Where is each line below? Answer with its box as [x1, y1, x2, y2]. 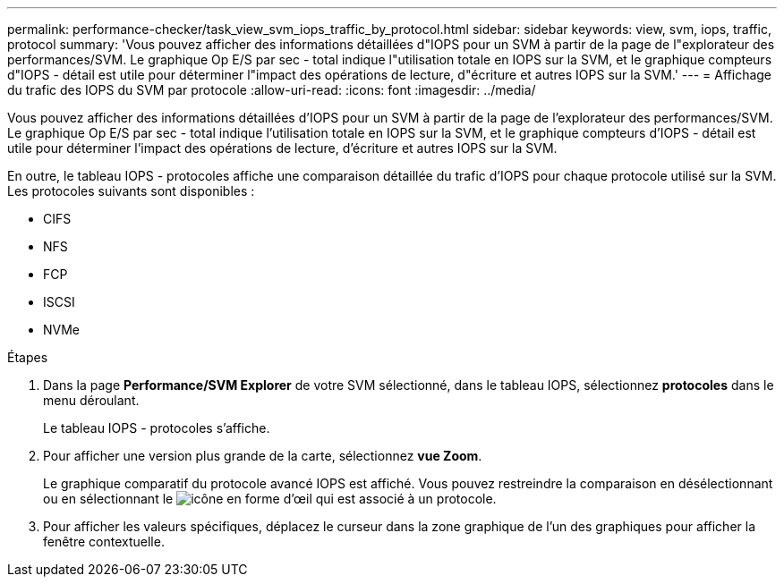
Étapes [7, 350, 48, 365]
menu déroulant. [43, 393, 140, 408]
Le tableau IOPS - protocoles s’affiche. [43, 420, 270, 436]
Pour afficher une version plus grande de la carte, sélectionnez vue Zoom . [43, 448, 482, 463]
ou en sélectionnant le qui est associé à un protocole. [43, 491, 497, 506]
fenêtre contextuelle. [43, 534, 165, 549]
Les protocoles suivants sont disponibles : [7, 183, 255, 199]
